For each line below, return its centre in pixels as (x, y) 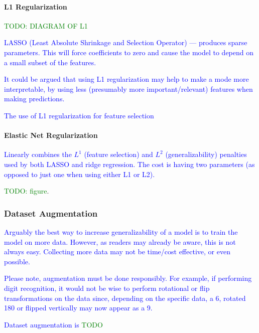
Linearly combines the (38, 154)
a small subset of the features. (50, 62)
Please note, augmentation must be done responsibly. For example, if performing (128, 278)
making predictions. (34, 99)
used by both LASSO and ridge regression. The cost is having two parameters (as (129, 164)
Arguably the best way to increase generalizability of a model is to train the (121, 231)
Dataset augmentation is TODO (53, 324)
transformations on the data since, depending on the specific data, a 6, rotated (125, 298)
